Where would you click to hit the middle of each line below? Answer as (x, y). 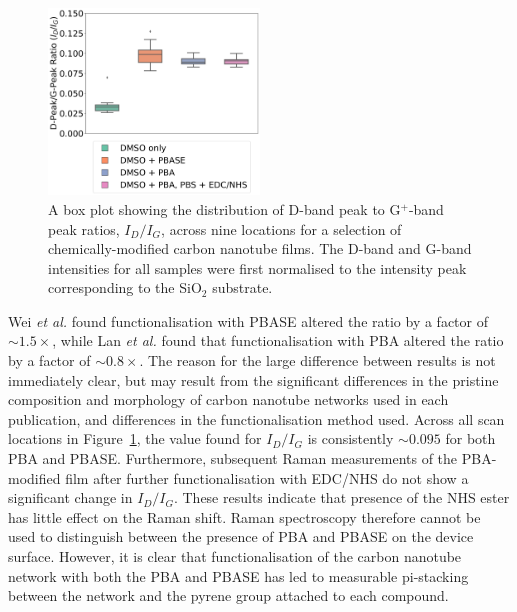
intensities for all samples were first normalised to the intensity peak (257, 267)
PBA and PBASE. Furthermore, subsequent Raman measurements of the (233, 458)
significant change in (70, 497)
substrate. (242, 287)
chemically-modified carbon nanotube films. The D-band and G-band (260, 248)
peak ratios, (84, 228)
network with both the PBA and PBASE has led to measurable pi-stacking (238, 575)
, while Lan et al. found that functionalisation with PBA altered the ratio (278, 340)
